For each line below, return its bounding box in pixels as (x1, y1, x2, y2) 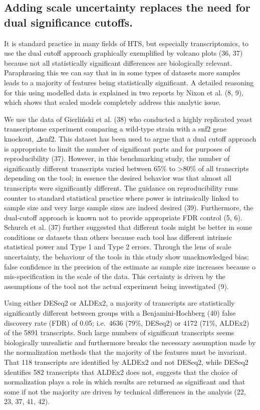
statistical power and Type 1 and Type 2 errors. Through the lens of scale (4, 241, 231, 252)
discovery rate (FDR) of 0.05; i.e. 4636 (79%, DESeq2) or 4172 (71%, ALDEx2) (4, 317, 249, 328)
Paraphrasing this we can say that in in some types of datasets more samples (4, 67, 240, 78)
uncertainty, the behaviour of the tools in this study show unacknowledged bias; (4, 251, 249, 262)
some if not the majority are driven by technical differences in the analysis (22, (4, 386, 246, 396)
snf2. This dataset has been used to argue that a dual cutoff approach (42, 133, 256, 144)
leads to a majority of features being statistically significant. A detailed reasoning (4, 77, 254, 87)
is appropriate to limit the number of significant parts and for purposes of (4, 143, 230, 154)
